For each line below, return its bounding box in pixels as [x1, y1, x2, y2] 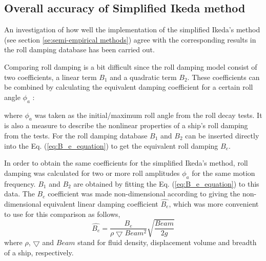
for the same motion [192, 167, 255, 178]
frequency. [4, 178, 36, 189]
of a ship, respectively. [4, 247, 74, 257]
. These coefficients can [187, 71, 260, 82]
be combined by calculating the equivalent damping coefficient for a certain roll [4, 82, 253, 92]
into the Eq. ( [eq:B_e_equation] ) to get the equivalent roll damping [4, 140, 218, 151]
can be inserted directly [185, 130, 259, 140]
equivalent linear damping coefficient [44, 198, 158, 209]
